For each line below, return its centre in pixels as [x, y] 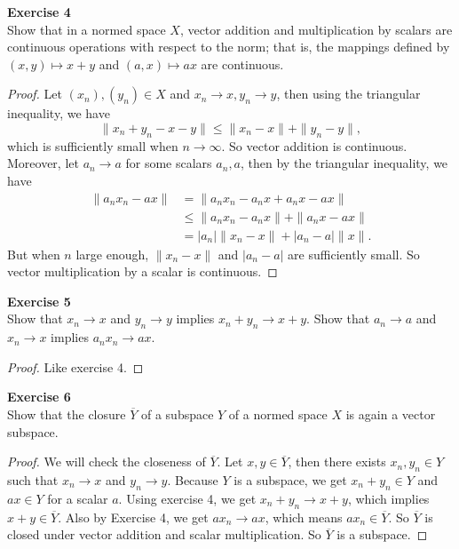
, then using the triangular [348, 94]
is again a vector [391, 414]
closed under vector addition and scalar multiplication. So [164, 534]
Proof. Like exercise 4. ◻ [75, 366]
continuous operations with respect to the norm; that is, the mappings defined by [229, 47]
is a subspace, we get [290, 479]
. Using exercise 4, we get [187, 498]
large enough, [112, 254]
